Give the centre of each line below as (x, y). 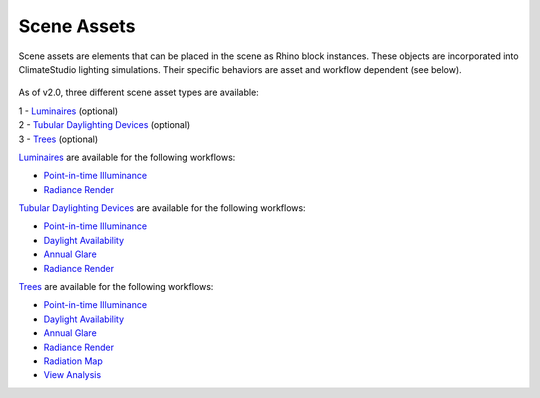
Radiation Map (73, 361)
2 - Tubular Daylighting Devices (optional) (104, 125)
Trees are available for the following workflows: (116, 287)
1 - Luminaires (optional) (68, 111)
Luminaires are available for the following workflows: (127, 157)
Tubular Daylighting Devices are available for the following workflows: (162, 208)
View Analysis (72, 375)
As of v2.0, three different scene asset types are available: (138, 92)
